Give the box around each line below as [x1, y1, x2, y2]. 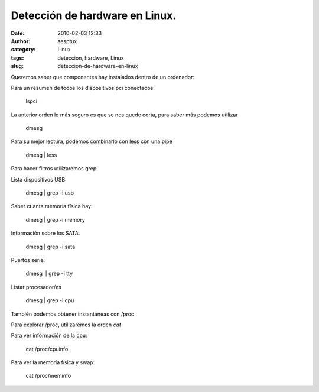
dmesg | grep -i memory [25, 216, 86, 223]
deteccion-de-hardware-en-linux [57, 63, 138, 70]
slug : [11, 63, 24, 70]
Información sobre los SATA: [11, 229, 80, 237]
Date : [11, 30, 25, 37]
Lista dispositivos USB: [11, 176, 67, 183]
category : [11, 46, 36, 53]
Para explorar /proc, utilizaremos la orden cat [11, 321, 121, 328]
